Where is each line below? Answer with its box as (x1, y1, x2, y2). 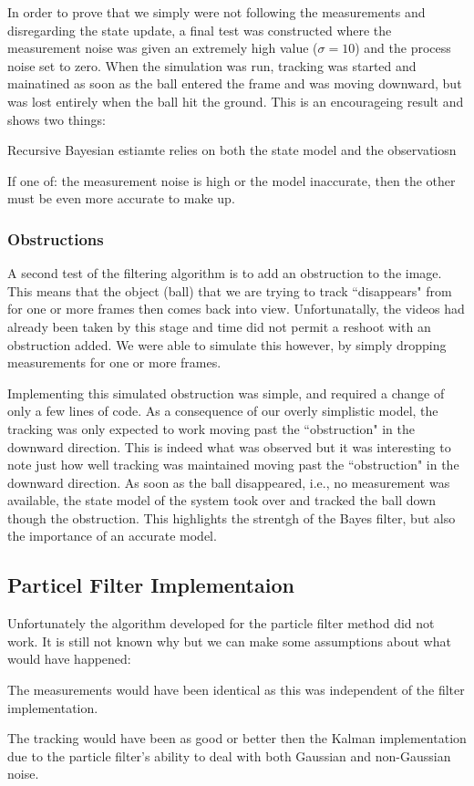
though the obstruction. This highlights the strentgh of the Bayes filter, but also (7, 508, 456, 527)
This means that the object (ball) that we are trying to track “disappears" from (7, 281, 452, 300)
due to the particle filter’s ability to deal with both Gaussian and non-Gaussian (7, 746, 451, 765)
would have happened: (7, 649, 131, 668)
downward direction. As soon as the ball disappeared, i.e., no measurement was (7, 472, 450, 491)
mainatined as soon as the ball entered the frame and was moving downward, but (7, 74, 462, 93)
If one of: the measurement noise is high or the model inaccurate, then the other (7, 171, 456, 190)
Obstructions (7, 227, 104, 250)
